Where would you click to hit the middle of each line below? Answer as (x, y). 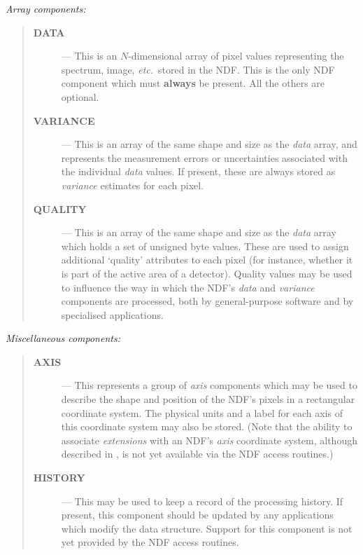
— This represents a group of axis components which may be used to (209, 385)
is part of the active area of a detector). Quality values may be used (207, 273)
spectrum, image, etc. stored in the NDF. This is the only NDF (198, 69)
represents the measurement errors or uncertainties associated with (204, 157)
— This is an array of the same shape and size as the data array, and (209, 144)
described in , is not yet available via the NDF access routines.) (197, 454)
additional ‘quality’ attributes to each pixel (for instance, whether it (207, 260)
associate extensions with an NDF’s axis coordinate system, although (209, 440)
